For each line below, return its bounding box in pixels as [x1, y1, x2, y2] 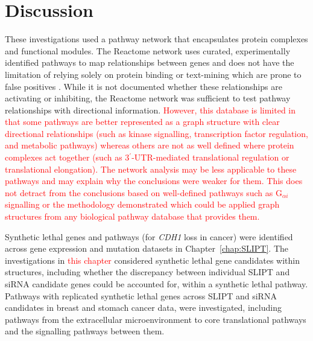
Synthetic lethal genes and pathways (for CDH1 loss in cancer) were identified [5, 230, 293, 243]
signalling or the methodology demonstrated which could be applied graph [5, 198, 280, 211]
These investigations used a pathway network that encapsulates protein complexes [5, 33, 308, 45]
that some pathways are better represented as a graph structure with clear [5, 115, 280, 128]
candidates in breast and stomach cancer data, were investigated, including [5, 301, 282, 314]
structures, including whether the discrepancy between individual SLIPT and [5, 266, 290, 278]
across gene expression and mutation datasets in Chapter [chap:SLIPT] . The [5, 242, 289, 255]
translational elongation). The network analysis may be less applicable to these [5, 162, 297, 175]
